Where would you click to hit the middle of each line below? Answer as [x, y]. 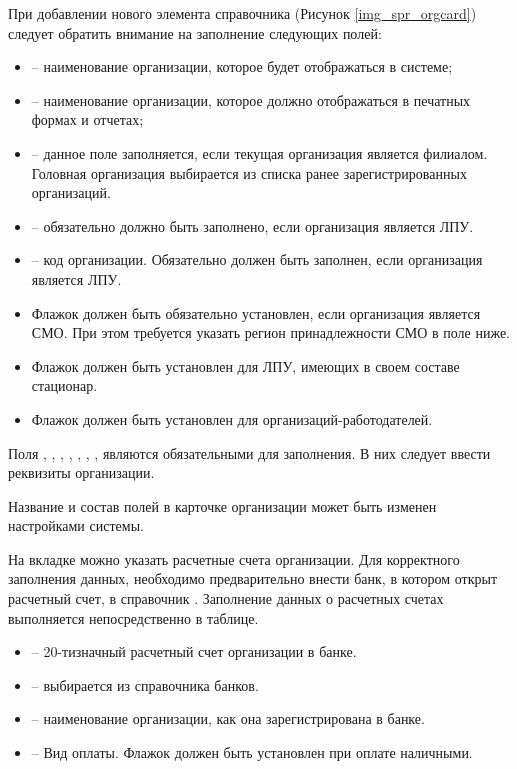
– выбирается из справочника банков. [145, 684]
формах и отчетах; [87, 119]
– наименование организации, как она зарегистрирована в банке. [228, 718]
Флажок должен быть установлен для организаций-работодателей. [232, 418]
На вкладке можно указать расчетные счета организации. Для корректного [234, 558]
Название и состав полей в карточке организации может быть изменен [222, 505]
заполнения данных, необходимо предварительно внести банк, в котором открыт [253, 578]
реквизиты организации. [81, 472]
